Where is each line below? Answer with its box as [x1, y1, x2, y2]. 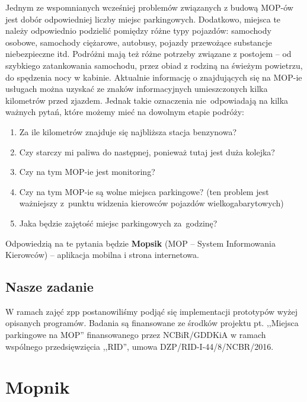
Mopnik [5, 375, 70, 399]
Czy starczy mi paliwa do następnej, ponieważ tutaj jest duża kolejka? [19, 145, 275, 158]
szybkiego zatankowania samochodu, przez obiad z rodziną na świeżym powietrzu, [5, 59, 303, 71]
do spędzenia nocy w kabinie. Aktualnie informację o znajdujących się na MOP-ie [5, 71, 302, 83]
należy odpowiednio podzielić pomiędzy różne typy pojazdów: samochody [5, 24, 271, 37]
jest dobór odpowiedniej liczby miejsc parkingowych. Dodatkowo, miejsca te [5, 12, 281, 25]
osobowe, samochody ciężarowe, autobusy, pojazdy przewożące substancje [5, 36, 272, 48]
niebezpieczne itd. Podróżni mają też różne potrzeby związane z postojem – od [5, 47, 292, 60]
